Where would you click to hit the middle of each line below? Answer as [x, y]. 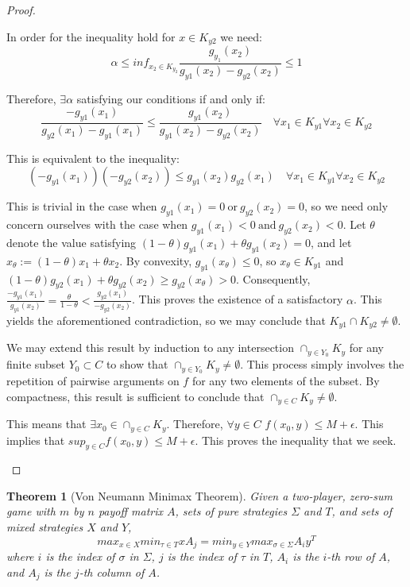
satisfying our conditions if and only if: [171, 98]
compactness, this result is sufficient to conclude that [135, 396]
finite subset [36, 364]
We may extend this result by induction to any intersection [150, 348]
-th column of [112, 572]
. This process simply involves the [322, 364]
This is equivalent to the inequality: [93, 158]
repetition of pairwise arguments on [93, 380]
